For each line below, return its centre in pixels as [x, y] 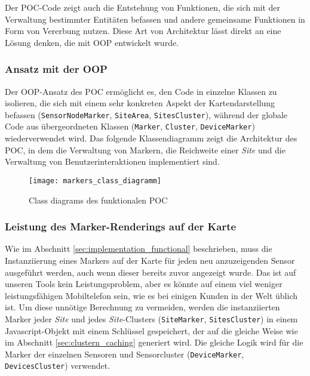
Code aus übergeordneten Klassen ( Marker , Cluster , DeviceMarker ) [130, 126]
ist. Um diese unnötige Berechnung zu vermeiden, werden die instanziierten [142, 307]
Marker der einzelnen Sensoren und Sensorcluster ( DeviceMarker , [125, 354]
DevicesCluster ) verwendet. [58, 366]
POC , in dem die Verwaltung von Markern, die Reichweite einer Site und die [145, 150]
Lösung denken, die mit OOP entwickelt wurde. [92, 42]
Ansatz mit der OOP [56, 69]
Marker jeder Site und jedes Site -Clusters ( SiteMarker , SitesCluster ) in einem [151, 318]
